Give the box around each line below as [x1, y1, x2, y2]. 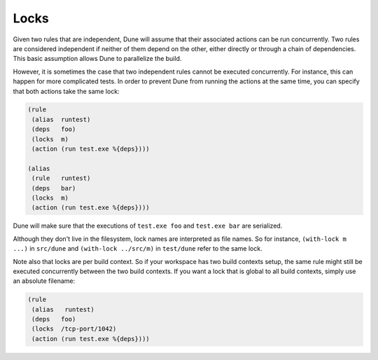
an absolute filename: [13, 277, 76, 285]
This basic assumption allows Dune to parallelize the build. [13, 55, 182, 63]
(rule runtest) [31, 174, 91, 182]
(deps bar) [31, 184, 76, 192]
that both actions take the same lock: [13, 87, 120, 95]
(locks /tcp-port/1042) [31, 325, 117, 333]
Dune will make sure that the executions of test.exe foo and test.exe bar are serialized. [13, 221, 283, 230]
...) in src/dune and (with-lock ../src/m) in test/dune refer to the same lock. [13, 244, 262, 253]
